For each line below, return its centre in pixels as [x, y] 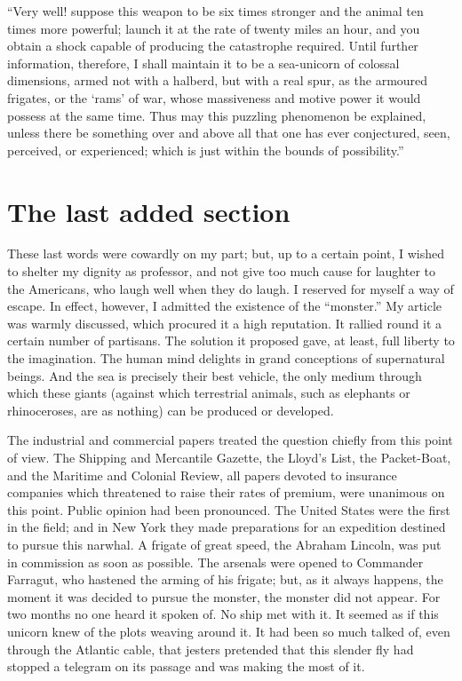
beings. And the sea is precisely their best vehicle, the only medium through [215, 375]
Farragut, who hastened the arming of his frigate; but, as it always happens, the [225, 579]
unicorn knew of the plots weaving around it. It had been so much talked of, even [229, 631]
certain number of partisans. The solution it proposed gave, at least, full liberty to [231, 340]
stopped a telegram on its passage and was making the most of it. [186, 666]
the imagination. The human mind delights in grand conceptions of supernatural [226, 358]
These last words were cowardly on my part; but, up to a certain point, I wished [226, 253]
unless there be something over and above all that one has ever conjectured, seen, [229, 133]
